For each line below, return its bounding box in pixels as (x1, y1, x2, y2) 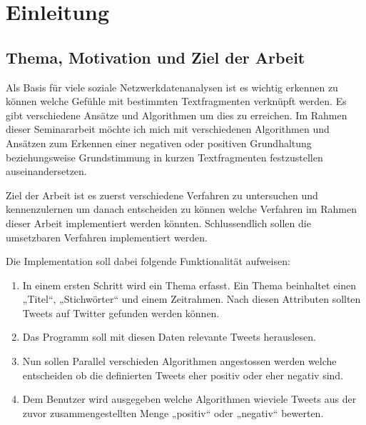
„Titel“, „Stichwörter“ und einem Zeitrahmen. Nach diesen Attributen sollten (22, 291, 361, 306)
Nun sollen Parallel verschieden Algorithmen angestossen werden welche (22, 354, 337, 369)
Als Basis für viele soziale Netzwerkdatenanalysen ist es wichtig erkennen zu (6, 79, 338, 94)
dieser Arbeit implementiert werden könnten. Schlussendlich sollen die (6, 215, 311, 230)
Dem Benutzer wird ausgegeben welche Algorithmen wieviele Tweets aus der (22, 391, 357, 406)
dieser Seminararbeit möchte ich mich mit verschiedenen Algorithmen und (6, 121, 330, 136)
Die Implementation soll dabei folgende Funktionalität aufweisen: (6, 254, 290, 269)
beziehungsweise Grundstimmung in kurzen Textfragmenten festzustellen (6, 149, 323, 164)
